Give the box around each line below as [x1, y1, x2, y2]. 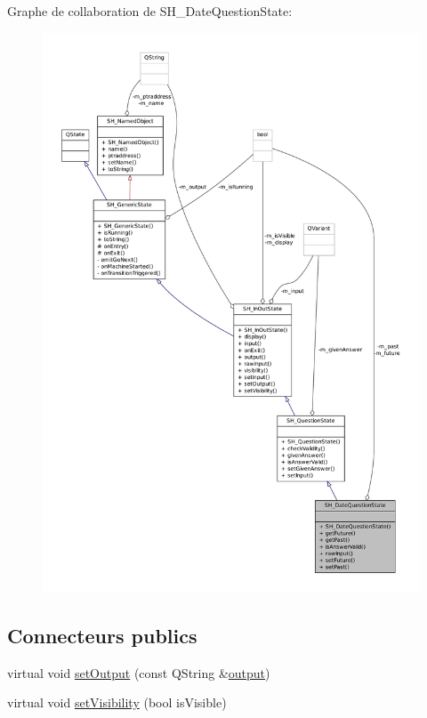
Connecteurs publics [7, 621, 197, 649]
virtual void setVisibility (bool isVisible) [7, 693, 227, 712]
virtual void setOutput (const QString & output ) [7, 663, 270, 682]
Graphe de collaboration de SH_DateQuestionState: [7, 2, 293, 20]
